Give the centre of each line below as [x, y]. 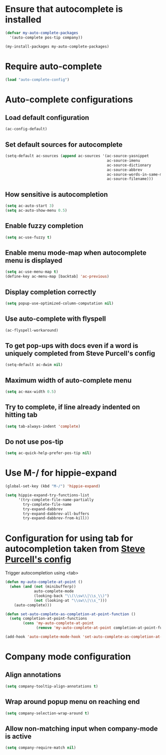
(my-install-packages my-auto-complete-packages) [57, 46]
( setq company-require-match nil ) [41, 748]
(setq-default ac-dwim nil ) [34, 365]
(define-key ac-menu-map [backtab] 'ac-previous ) [57, 277]
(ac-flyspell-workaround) [32, 330]
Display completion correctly [51, 292]
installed [23, 20]
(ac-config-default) [26, 129]
